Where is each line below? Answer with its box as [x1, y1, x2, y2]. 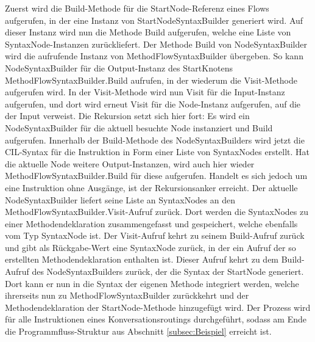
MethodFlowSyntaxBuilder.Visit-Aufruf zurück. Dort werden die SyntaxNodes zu [5, 205, 309, 218]
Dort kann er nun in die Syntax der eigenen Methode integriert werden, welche [5, 277, 299, 289]
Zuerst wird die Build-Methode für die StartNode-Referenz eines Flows [5, 2, 269, 14]
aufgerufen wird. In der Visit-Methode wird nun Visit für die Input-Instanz [5, 85, 285, 98]
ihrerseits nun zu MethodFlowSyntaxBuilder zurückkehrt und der [5, 289, 249, 302]
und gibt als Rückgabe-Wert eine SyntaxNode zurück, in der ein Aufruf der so [5, 241, 296, 253]
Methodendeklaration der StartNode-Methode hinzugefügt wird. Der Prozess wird [5, 300, 311, 313]
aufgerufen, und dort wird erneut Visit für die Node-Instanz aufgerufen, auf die [5, 97, 301, 110]
